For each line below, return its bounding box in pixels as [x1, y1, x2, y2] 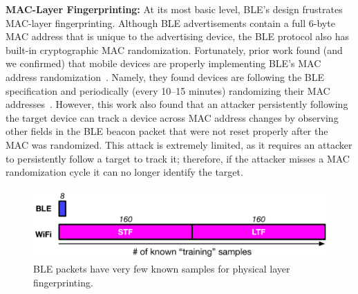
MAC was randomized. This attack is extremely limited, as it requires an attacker [6, 137, 352, 151]
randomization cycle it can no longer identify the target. [6, 165, 243, 179]
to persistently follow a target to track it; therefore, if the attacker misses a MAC [6, 151, 350, 165]
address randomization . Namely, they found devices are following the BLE [6, 69, 325, 84]
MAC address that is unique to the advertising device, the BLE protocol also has [6, 29, 349, 44]
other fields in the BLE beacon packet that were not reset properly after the [6, 124, 328, 138]
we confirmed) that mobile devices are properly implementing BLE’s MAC [6, 56, 321, 71]
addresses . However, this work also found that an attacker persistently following [6, 97, 348, 111]
